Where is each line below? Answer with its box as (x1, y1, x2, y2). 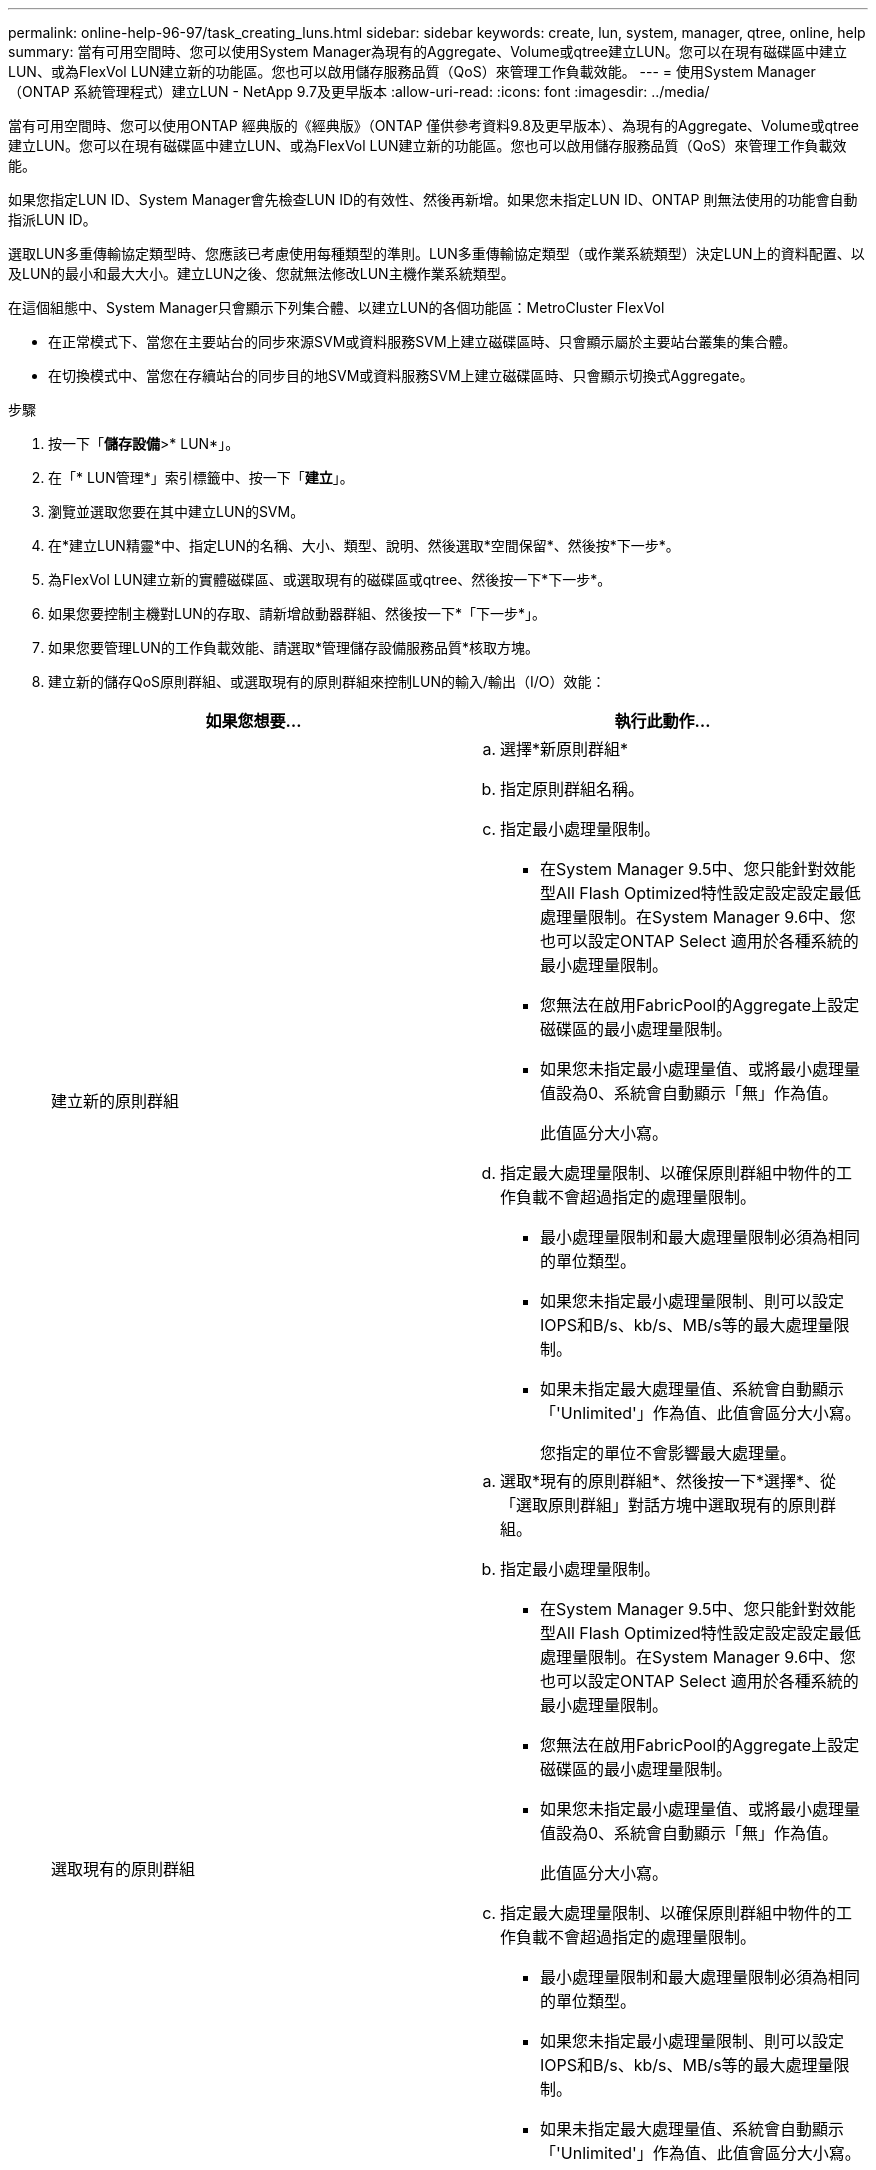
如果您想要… (205, 711, 302, 731)
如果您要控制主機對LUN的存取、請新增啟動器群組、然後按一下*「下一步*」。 (48, 605, 546, 622)
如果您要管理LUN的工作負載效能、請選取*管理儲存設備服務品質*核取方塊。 (48, 639, 539, 656)
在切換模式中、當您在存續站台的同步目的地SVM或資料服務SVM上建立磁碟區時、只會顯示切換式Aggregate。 (48, 367, 754, 384)
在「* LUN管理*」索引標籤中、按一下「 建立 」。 (48, 469, 354, 486)
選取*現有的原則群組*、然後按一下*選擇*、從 (500, 1471, 837, 1491)
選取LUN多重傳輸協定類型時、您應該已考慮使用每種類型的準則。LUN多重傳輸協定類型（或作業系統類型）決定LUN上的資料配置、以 (8, 245, 865, 262)
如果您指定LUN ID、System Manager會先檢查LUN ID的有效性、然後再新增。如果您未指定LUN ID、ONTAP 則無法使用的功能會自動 (8, 191, 858, 208)
